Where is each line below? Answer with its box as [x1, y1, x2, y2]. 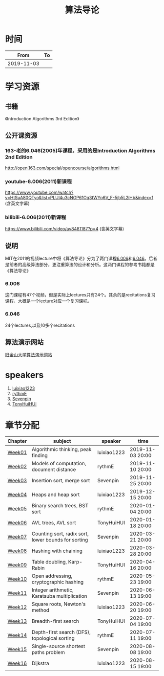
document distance [31, 466, 76, 473]
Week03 [7, 477, 27, 484]
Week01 [7, 449, 27, 456]
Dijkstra [31, 660, 49, 667]
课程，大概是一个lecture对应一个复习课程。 [5, 298, 92, 304]
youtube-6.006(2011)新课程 [5, 178, 72, 185]
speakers [5, 369, 44, 381]
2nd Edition [5, 154, 33, 160]
